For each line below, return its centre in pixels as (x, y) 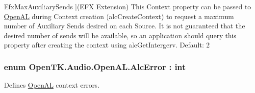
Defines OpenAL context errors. (52, 85)
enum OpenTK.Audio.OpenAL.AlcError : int (95, 66)
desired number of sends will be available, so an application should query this (120, 35)
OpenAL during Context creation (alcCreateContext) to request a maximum (119, 16)
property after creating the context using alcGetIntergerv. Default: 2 (107, 45)
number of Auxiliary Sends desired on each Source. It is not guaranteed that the (125, 26)
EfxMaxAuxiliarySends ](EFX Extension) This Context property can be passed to (127, 6)
